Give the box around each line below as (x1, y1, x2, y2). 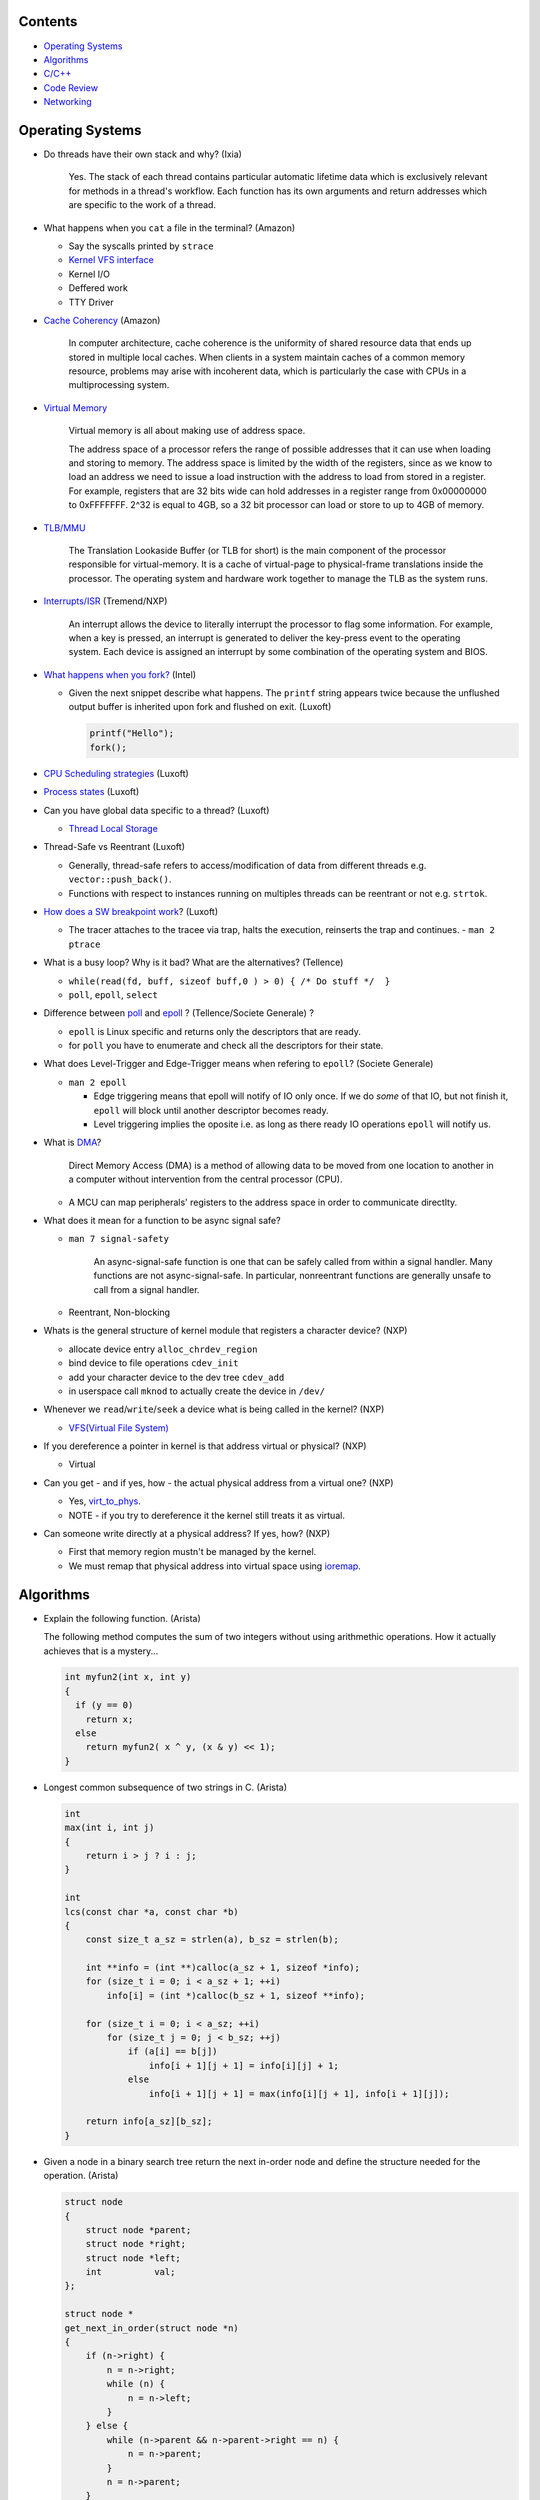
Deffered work (68, 282, 129, 294)
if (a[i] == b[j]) (127, 2046, 219, 2057)
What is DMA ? (43, 1136, 102, 1149)
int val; (85, 2266, 176, 2278)
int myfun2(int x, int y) (64, 1671, 192, 1683)
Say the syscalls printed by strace (68, 240, 214, 252)
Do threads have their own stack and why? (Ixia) (43, 148, 242, 160)
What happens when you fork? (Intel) (43, 668, 197, 680)
